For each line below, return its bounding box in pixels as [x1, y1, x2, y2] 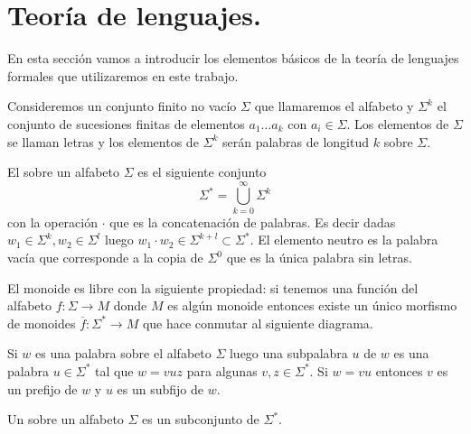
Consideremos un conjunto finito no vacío [7, 97, 237, 115]
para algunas [186, 361, 258, 380]
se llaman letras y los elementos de [7, 132, 199, 151]
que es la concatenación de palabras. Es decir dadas [109, 212, 396, 231]
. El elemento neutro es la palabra [250, 230, 438, 249]
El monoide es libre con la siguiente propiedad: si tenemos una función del [7, 278, 419, 297]
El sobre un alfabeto [7, 162, 119, 181]
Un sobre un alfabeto [7, 410, 124, 429]
